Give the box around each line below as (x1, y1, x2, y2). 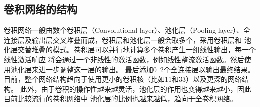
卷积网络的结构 (4, 1, 77, 17)
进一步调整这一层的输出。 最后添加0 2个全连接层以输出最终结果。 (38, 64, 255, 74)
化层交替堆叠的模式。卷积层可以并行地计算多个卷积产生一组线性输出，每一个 (4, 44, 256, 55)
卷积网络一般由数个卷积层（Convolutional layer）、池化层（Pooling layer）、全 (4, 25, 251, 35)
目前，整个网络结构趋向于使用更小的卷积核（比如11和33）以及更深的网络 (4, 74, 242, 84)
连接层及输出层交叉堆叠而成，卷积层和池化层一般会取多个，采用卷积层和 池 (4, 34, 251, 45)
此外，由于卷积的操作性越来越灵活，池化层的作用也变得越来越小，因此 (20, 83, 251, 94)
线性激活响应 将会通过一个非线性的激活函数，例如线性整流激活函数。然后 (4, 54, 244, 64)
